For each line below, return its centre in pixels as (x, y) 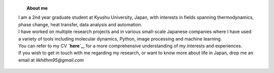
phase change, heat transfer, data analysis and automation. (80, 24)
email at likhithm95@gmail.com (51, 60)
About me (37, 8)
